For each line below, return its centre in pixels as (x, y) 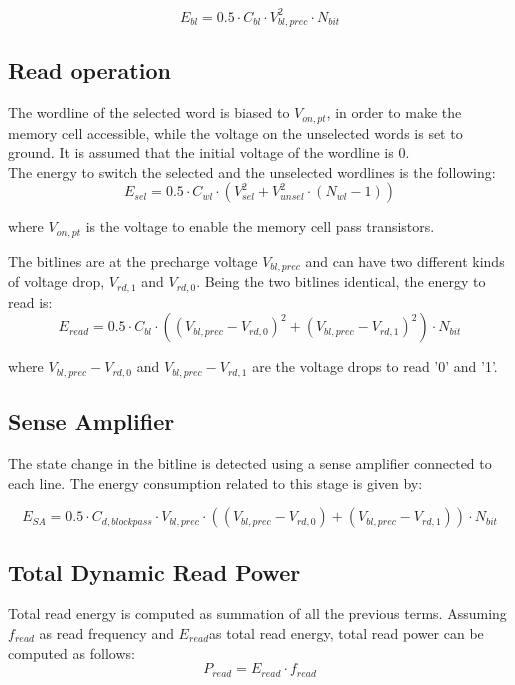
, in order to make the (394, 112)
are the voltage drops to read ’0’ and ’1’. (375, 366)
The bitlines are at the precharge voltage (133, 260)
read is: (30, 301)
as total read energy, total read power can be (346, 632)
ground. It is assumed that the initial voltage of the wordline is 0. (209, 152)
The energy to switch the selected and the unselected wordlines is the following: (252, 171)
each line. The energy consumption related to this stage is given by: (215, 482)
